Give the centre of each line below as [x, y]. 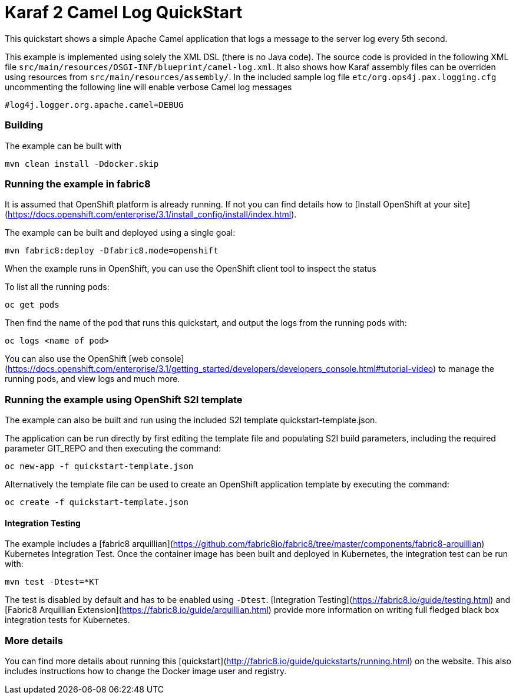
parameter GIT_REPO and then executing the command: [113, 448]
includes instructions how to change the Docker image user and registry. [146, 671]
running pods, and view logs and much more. [92, 379]
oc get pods [32, 305]
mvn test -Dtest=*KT [52, 582]
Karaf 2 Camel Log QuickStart [124, 12]
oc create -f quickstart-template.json [97, 502]
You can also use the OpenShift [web [77, 359]
